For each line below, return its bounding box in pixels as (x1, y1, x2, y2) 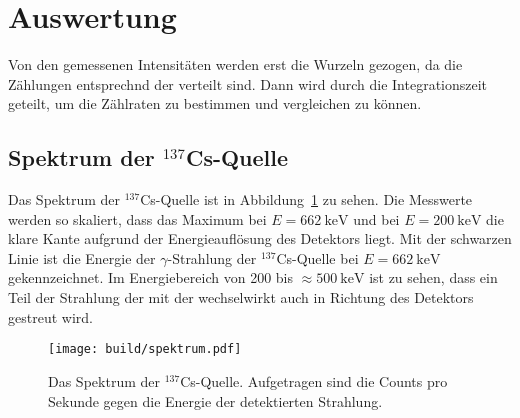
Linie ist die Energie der (8, 247, 156, 268)
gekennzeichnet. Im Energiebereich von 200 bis (8, 267, 293, 288)
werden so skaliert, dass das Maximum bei (8, 208, 267, 229)
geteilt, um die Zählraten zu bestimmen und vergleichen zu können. (8, 93, 422, 114)
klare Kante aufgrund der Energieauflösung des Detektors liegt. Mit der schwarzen (8, 228, 512, 249)
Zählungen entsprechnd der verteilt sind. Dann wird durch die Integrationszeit (8, 73, 488, 94)
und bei (353, 208, 400, 229)
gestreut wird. (8, 306, 93, 327)
